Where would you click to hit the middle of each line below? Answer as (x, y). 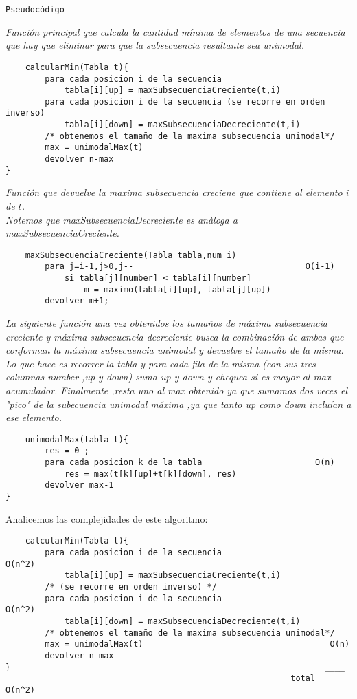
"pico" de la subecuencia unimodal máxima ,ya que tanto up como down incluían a (178, 404)
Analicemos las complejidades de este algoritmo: (107, 518)
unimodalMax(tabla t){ (77, 439)
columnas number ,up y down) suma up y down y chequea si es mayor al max (168, 377)
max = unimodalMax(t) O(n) (197, 644)
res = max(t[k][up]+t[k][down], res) (150, 474)
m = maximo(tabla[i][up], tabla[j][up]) (177, 289)
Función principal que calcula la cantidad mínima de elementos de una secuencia (175, 31)
